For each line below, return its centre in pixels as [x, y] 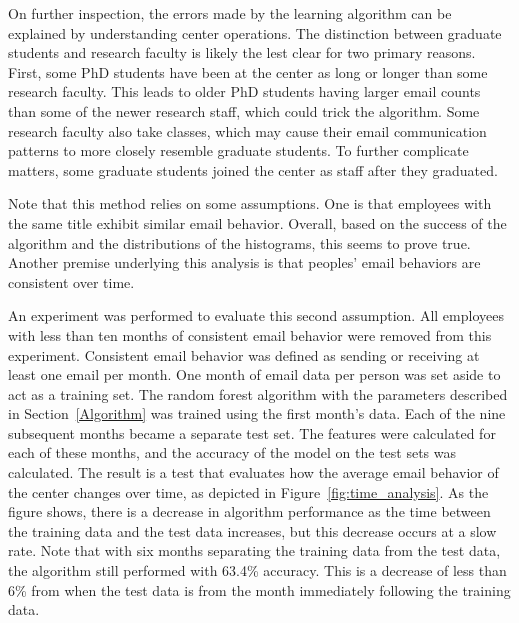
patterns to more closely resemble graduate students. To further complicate [238, 150]
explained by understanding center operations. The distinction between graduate [255, 32]
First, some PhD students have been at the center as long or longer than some [248, 71]
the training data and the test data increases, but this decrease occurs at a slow [252, 530]
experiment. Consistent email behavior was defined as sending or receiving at [244, 354]
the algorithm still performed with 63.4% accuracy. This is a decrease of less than [257, 570]
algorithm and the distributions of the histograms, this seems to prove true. [239, 242]
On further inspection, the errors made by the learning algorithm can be [230, 13]
